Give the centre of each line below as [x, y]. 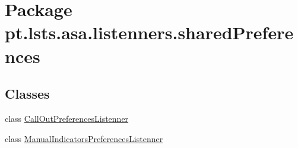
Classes [27, 94]
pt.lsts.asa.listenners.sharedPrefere [149, 32]
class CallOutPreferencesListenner [67, 118]
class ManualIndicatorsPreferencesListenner [84, 138]
